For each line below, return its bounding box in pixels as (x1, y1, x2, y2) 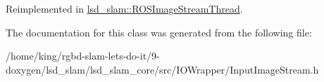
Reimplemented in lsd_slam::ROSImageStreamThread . (6, 1, 243, 15)
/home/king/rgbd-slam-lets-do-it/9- (6, 48, 160, 63)
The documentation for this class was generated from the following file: (6, 25, 312, 39)
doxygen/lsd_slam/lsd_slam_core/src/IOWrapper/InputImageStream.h (6, 62, 319, 76)
